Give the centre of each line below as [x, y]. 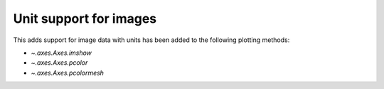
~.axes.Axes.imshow [62, 53]
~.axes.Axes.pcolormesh [68, 73]
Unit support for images [85, 19]
